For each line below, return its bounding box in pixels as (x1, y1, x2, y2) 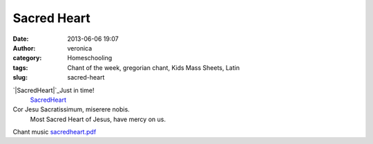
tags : (12, 63, 28, 72)
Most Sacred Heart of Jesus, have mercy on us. (30, 115, 166, 123)
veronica (67, 44, 93, 52)
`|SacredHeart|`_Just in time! (12, 86, 95, 94)
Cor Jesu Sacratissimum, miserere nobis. (12, 105, 131, 114)
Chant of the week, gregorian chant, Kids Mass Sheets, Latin (67, 63, 240, 72)
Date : (12, 35, 29, 43)
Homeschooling (67, 54, 113, 62)
